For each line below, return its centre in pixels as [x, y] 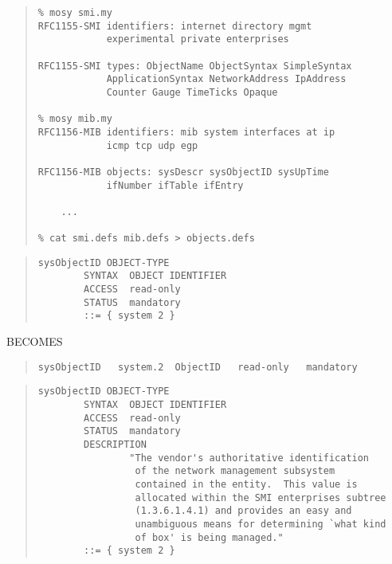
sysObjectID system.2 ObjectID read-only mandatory [198, 367]
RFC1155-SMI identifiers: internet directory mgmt [175, 26]
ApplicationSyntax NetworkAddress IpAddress [226, 79]
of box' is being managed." [209, 537]
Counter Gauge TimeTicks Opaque [192, 92]
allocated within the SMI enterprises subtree [261, 497]
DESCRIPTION [115, 444]
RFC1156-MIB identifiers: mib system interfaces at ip [186, 132]
